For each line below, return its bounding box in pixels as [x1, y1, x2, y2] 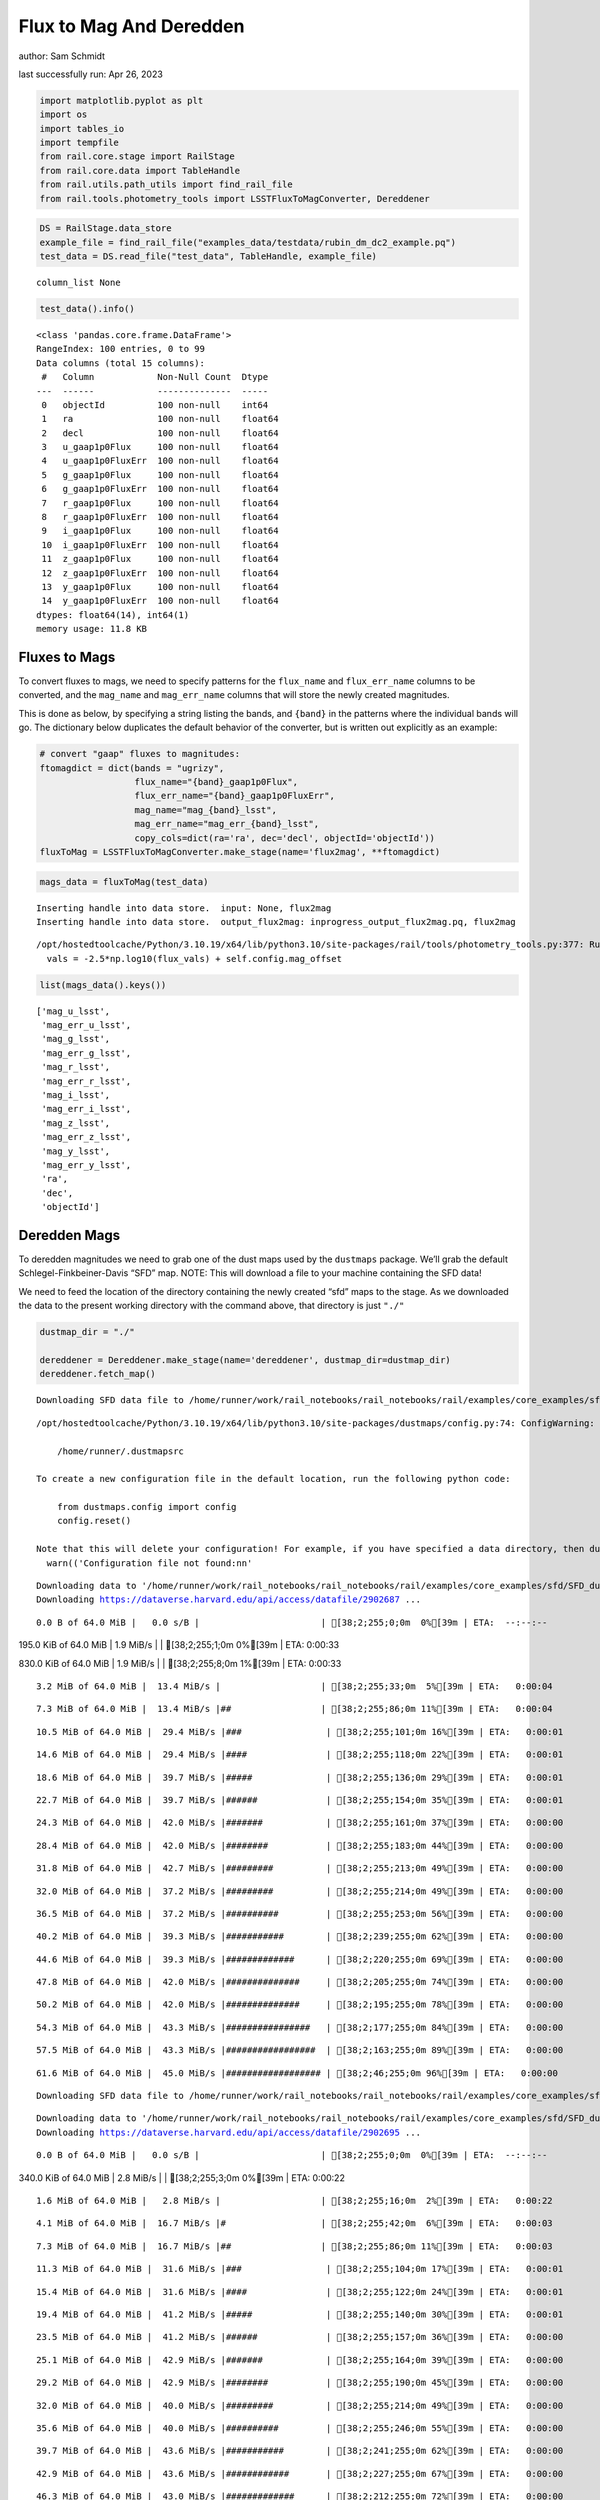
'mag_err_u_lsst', [41, 1020, 132, 1031]
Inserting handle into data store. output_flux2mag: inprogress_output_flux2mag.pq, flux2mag [36, 916, 517, 927]
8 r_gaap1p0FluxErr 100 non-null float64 [41, 511, 279, 523]
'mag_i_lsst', [41, 1090, 111, 1101]
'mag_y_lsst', [41, 1145, 111, 1157]
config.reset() [56, 1515, 132, 1527]
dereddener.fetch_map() [39, 1368, 157, 1380]
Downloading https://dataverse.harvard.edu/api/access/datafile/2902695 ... [36, 2126, 422, 2138]
